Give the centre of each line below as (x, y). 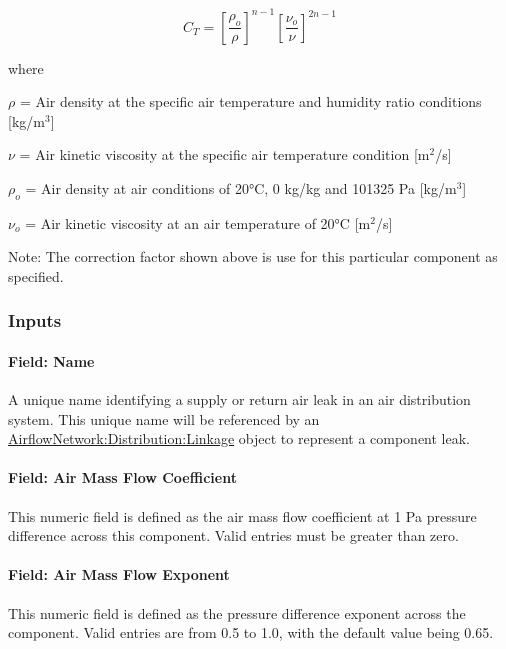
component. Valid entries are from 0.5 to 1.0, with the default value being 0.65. (251, 632)
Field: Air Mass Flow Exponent (119, 574)
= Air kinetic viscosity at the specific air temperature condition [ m (224, 154)
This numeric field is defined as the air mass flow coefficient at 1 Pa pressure (242, 515)
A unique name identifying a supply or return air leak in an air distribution (239, 399)
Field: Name (51, 360)
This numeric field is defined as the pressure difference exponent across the (237, 612)
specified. (36, 275)
